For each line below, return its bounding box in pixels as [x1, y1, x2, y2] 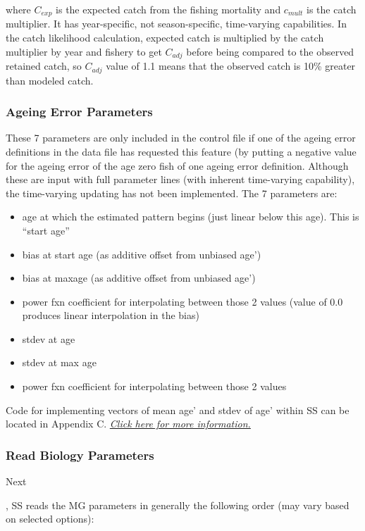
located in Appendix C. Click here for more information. [6, 416, 251, 431]
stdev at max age [22, 355, 97, 370]
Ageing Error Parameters [6, 103, 153, 120]
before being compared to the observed [186, 44, 354, 58]
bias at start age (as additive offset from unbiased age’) [22, 246, 261, 261]
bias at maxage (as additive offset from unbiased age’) [22, 270, 256, 285]
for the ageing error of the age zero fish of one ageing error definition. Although [6, 158, 349, 173]
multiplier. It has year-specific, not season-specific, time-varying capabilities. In [6, 16, 347, 31]
